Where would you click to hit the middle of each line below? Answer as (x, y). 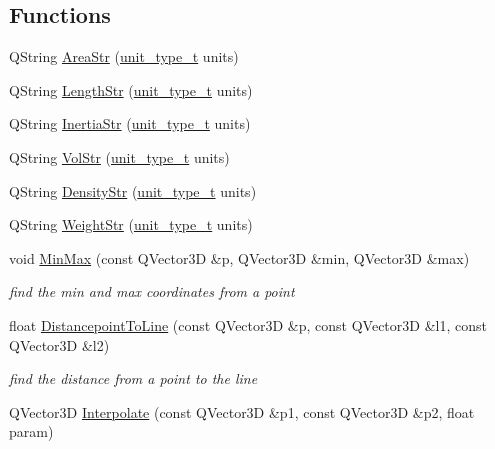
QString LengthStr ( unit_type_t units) (131, 89)
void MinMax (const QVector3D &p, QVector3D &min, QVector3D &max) (239, 257)
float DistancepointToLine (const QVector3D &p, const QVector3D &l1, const (248, 324)
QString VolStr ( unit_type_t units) (119, 156)
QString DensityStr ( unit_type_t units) (133, 190)
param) (31, 431)
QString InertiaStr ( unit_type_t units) (130, 123)
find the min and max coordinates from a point (152, 291)
